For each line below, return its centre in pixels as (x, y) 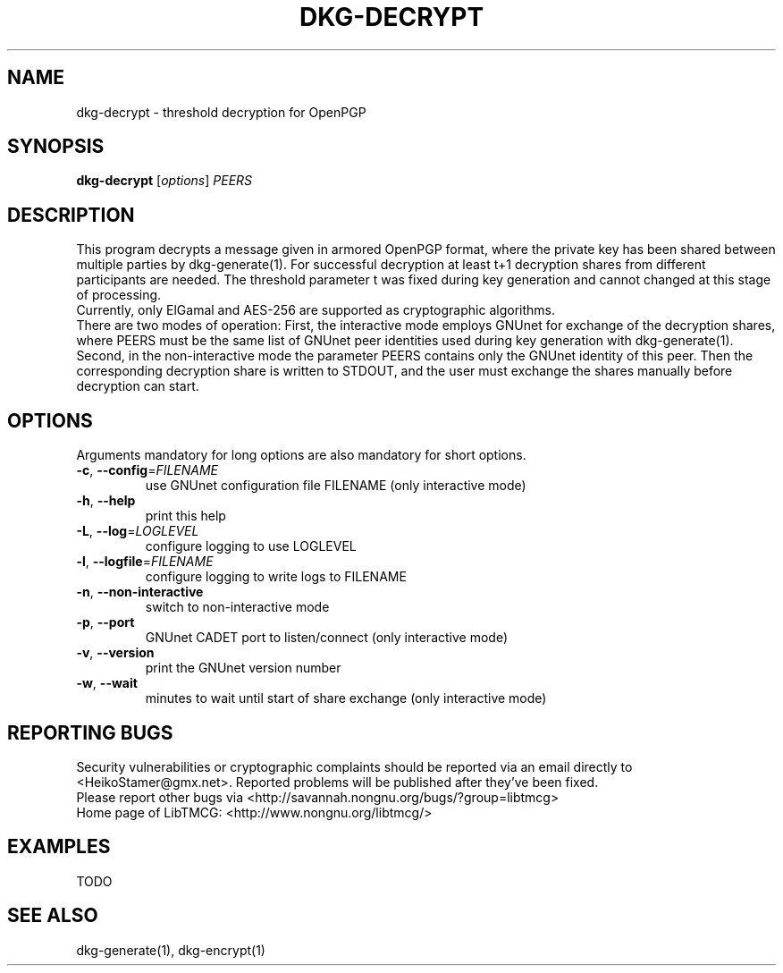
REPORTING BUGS (90, 732)
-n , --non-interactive (140, 592)
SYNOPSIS (56, 147)
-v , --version (115, 653)
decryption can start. (138, 386)
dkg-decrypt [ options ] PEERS (164, 181)
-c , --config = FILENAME (147, 470)
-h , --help (106, 501)
